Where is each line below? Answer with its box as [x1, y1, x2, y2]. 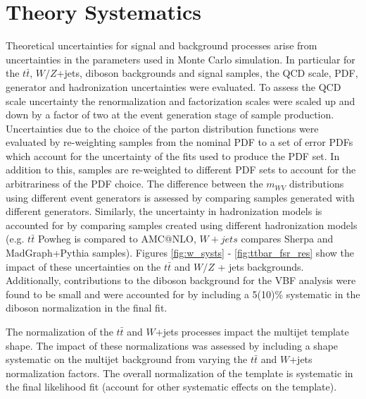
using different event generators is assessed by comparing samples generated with [6, 190, 355, 204]
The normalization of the [6, 324, 113, 338]
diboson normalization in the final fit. [6, 300, 168, 315]
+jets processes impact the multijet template [155, 324, 349, 338]
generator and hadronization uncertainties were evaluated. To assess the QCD [6, 79, 341, 94]
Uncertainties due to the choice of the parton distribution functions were [6, 121, 319, 135]
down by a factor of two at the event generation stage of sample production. [6, 107, 334, 122]
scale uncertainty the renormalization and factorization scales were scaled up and [6, 93, 355, 108]
